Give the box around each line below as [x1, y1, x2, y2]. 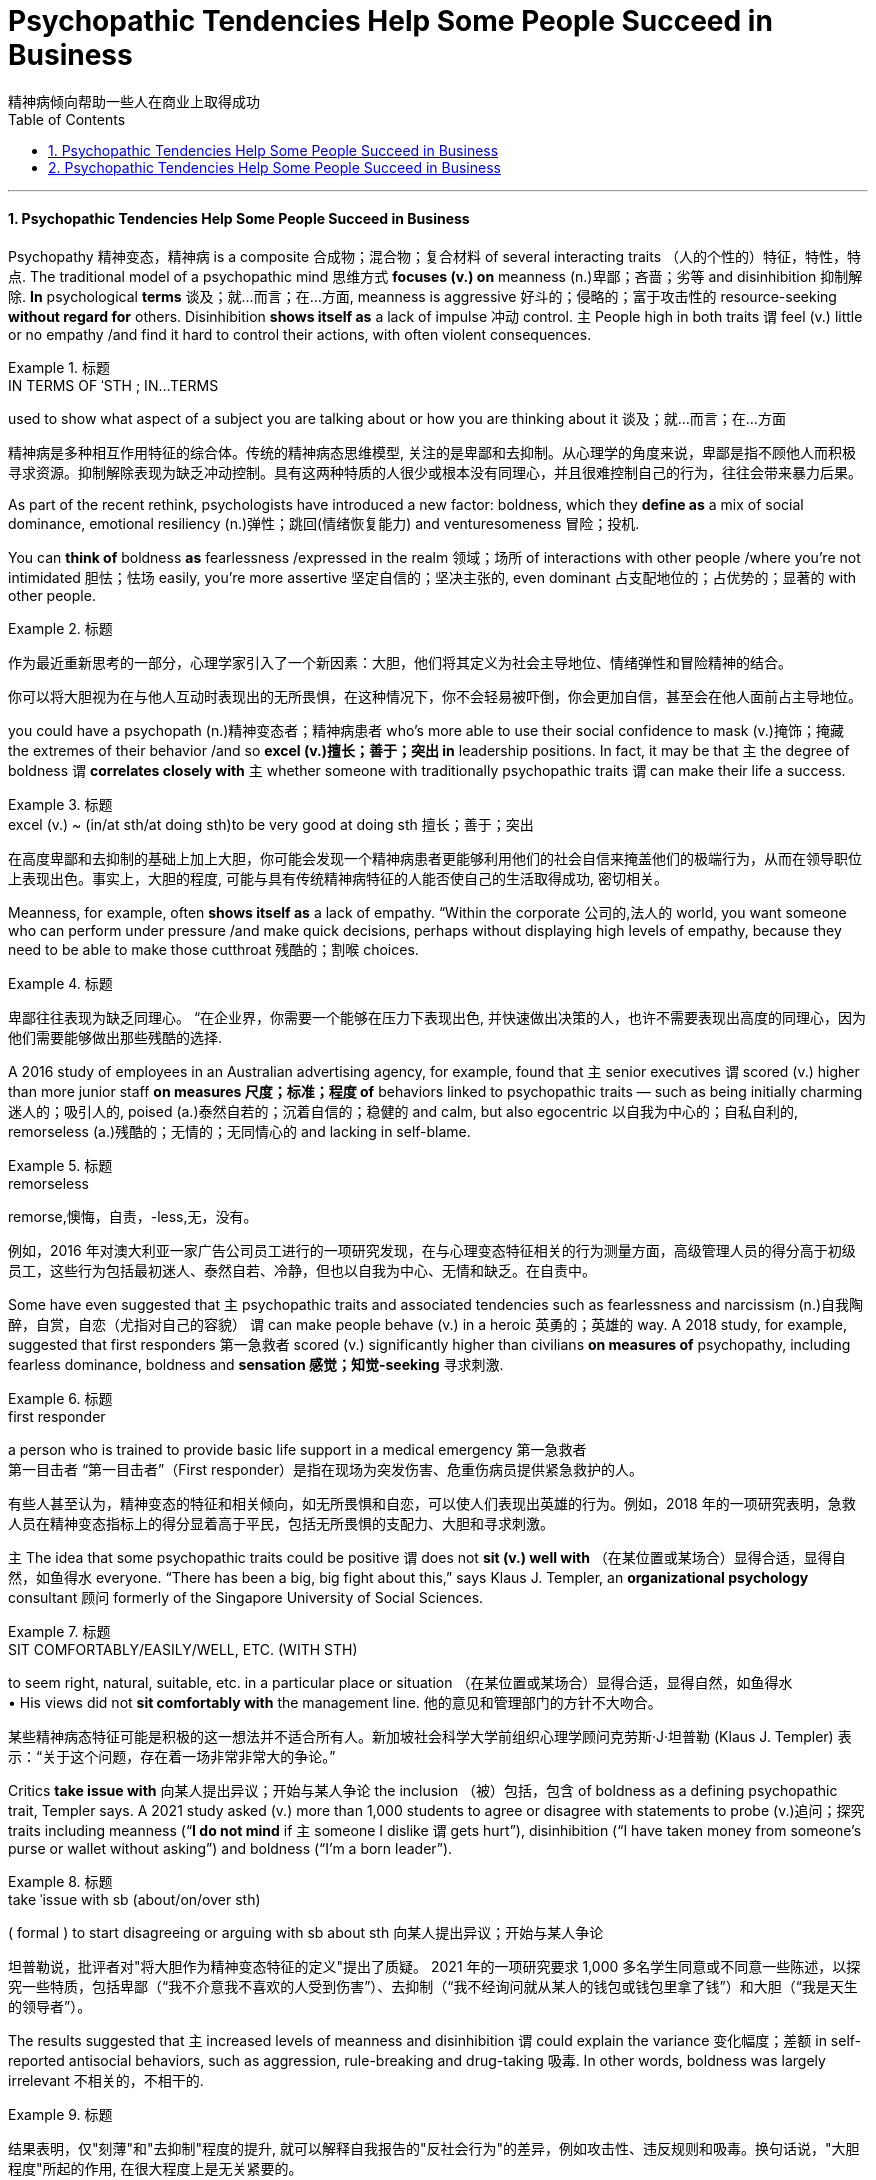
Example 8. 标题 [8, 1872, 113, 1890]
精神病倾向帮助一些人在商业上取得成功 [8, 92, 260, 110]
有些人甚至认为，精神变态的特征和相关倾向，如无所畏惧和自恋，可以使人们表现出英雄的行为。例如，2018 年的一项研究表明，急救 [8, 1494, 856, 1512]
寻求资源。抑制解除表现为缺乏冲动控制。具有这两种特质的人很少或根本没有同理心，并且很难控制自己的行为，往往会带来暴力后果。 [8, 463, 862, 481]
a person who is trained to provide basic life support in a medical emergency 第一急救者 [8, 1440, 587, 1458]
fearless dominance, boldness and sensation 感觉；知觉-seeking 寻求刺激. [8, 1355, 504, 1373]
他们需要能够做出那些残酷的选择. [8, 1028, 223, 1046]
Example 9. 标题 [8, 2105, 113, 2123]
